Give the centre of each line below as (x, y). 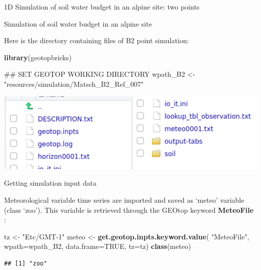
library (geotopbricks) (38, 57)
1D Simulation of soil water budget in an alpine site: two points (102, 7)
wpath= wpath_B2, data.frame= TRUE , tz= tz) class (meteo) (98, 246)
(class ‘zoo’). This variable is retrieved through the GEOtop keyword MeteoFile (129, 210)
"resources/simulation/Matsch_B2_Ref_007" (74, 84)
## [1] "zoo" (26, 263)
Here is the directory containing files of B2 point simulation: (97, 40)
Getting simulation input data (50, 183)
